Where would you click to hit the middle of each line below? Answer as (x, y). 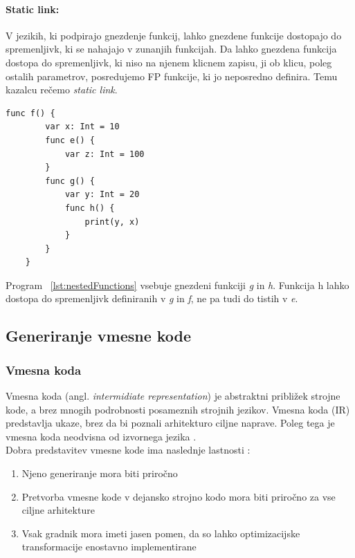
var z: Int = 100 (104, 154)
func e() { (70, 140)
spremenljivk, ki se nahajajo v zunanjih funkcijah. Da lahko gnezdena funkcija (171, 49)
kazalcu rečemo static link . (62, 90)
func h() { (90, 208)
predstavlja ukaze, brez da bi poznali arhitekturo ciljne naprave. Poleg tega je (170, 423)
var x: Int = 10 (82, 127)
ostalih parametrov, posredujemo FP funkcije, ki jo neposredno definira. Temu (172, 76)
